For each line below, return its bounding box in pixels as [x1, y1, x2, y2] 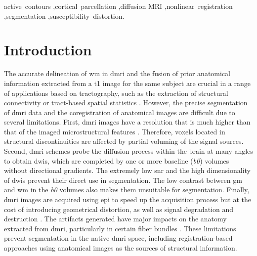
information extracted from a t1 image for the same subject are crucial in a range [4, 78, 251, 88]
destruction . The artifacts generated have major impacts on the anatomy [4, 213, 227, 224]
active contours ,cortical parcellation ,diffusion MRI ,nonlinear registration [4, 1, 233, 11]
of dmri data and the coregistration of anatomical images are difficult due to [4, 107, 235, 117]
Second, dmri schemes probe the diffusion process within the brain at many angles [4, 146, 253, 156]
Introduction [4, 40, 92, 60]
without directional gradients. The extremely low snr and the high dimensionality [4, 165, 251, 175]
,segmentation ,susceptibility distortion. [4, 10, 125, 21]
